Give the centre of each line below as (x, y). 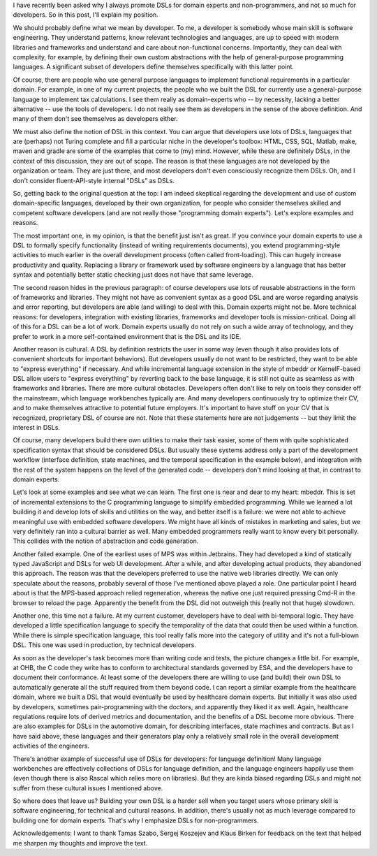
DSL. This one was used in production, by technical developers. (105, 645)
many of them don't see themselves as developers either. (95, 119)
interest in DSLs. (37, 428)
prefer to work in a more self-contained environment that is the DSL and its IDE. (127, 336)
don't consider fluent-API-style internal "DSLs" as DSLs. (94, 180)
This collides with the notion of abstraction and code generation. (106, 541)
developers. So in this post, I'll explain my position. (86, 15)
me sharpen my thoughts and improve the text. (80, 843)
